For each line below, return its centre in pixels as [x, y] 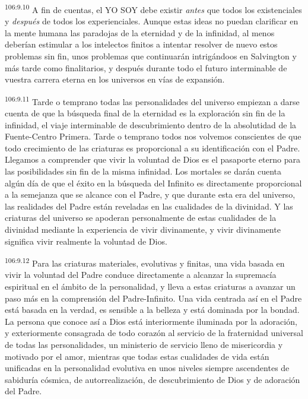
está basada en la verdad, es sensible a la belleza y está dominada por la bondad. [152, 310]
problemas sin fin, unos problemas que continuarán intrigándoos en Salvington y [151, 56]
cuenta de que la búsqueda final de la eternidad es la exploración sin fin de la [145, 113]
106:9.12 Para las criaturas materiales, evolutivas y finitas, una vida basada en [145, 262]
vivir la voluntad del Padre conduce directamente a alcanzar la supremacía [141, 275]
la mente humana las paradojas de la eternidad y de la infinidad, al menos [140, 32]
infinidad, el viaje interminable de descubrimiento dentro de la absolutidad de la [151, 124]
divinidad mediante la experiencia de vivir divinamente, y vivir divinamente [143, 229]
